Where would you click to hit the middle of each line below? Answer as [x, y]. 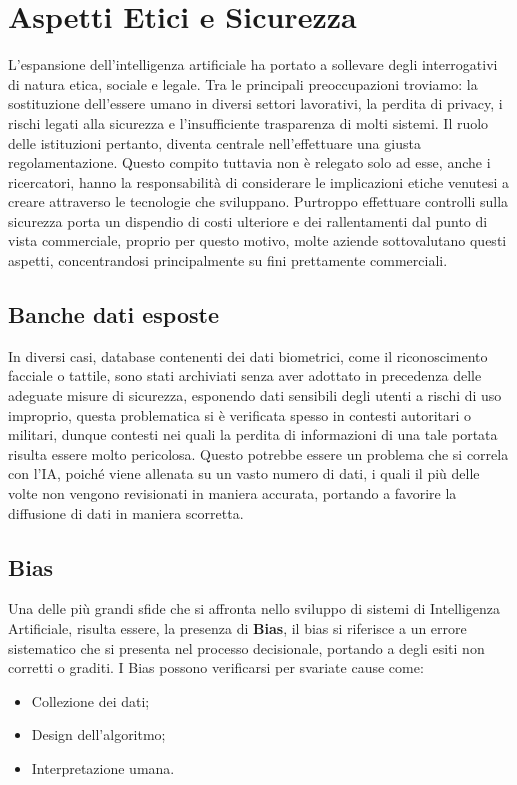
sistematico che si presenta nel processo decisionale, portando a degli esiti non [246, 647]
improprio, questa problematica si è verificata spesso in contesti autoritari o [240, 414]
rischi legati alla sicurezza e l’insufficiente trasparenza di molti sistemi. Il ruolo [248, 122]
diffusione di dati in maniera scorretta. [126, 512]
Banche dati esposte [113, 314]
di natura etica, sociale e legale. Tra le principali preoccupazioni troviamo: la [243, 83]
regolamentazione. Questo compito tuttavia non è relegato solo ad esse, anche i [249, 162]
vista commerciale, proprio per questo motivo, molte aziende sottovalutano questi [257, 240]
